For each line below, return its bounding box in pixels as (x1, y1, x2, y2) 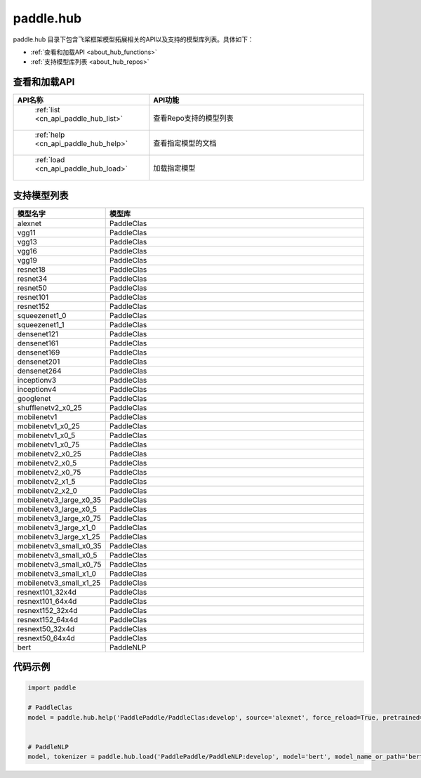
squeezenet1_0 (17, 310, 67, 320)
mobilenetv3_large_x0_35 (17, 495, 102, 505)
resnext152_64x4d (17, 614, 79, 624)
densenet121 (17, 329, 59, 338)
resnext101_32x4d (17, 587, 77, 597)
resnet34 (17, 274, 48, 284)
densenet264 (17, 366, 62, 376)
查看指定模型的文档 (153, 138, 217, 148)
